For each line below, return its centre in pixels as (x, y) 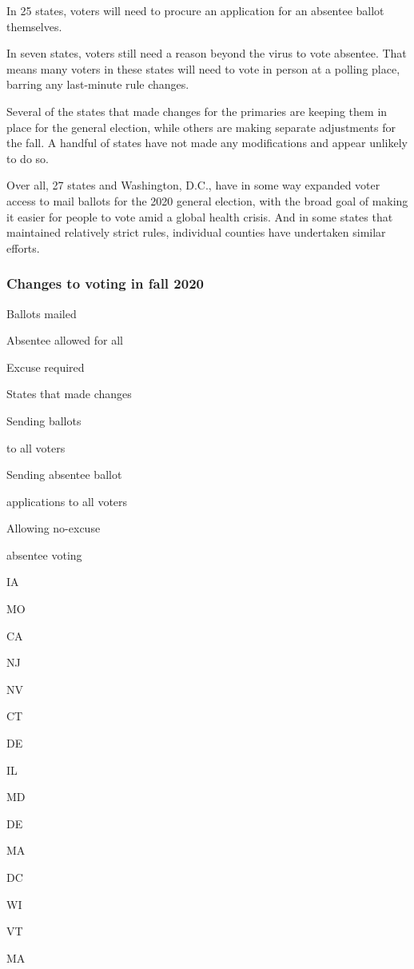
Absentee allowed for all (65, 340)
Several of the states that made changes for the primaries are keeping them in (197, 111)
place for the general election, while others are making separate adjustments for (201, 127)
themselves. (34, 26)
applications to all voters (67, 501)
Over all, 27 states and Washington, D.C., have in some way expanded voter (193, 185)
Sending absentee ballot (64, 475)
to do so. (28, 158)
